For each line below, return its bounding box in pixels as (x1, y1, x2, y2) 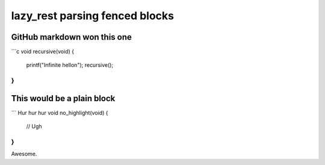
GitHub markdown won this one (11, 32, 132, 42)
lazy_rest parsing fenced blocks (11, 9, 175, 22)
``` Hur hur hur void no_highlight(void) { (11, 109, 108, 116)
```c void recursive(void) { (11, 48, 75, 55)
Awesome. (11, 151, 37, 158)
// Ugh (26, 123, 42, 130)
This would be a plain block (11, 93, 116, 104)
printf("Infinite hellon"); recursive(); (26, 61, 114, 69)
